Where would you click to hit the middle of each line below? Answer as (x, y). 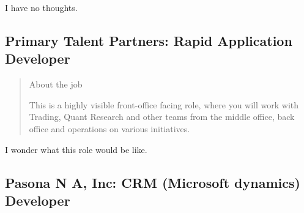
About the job (56, 84)
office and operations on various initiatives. (109, 128)
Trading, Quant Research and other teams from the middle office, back (162, 117)
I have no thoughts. (41, 7)
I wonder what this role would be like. (76, 149)
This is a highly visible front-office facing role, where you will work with (164, 104)
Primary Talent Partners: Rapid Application (149, 40)
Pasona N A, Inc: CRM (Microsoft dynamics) (153, 182)
